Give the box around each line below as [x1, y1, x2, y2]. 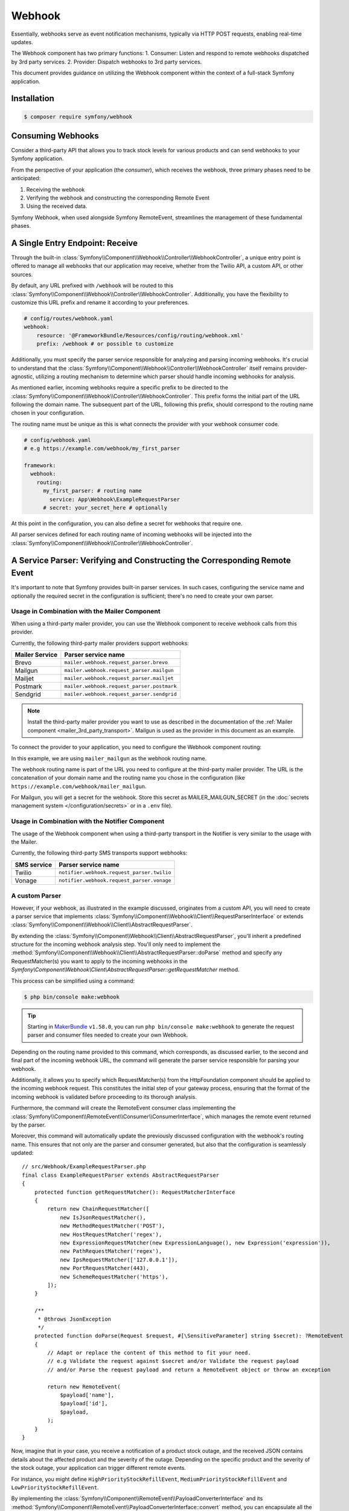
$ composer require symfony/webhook [24, 113, 133, 120]
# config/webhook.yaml [24, 436, 91, 444]
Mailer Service [14, 650, 58, 659]
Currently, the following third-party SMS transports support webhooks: [11, 849, 187, 856]
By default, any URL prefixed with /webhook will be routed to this [11, 282, 173, 290]
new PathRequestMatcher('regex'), [60, 1248, 162, 1255]
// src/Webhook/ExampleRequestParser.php [22, 1163, 146, 1170]
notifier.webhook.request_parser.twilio [58, 869, 171, 876]
